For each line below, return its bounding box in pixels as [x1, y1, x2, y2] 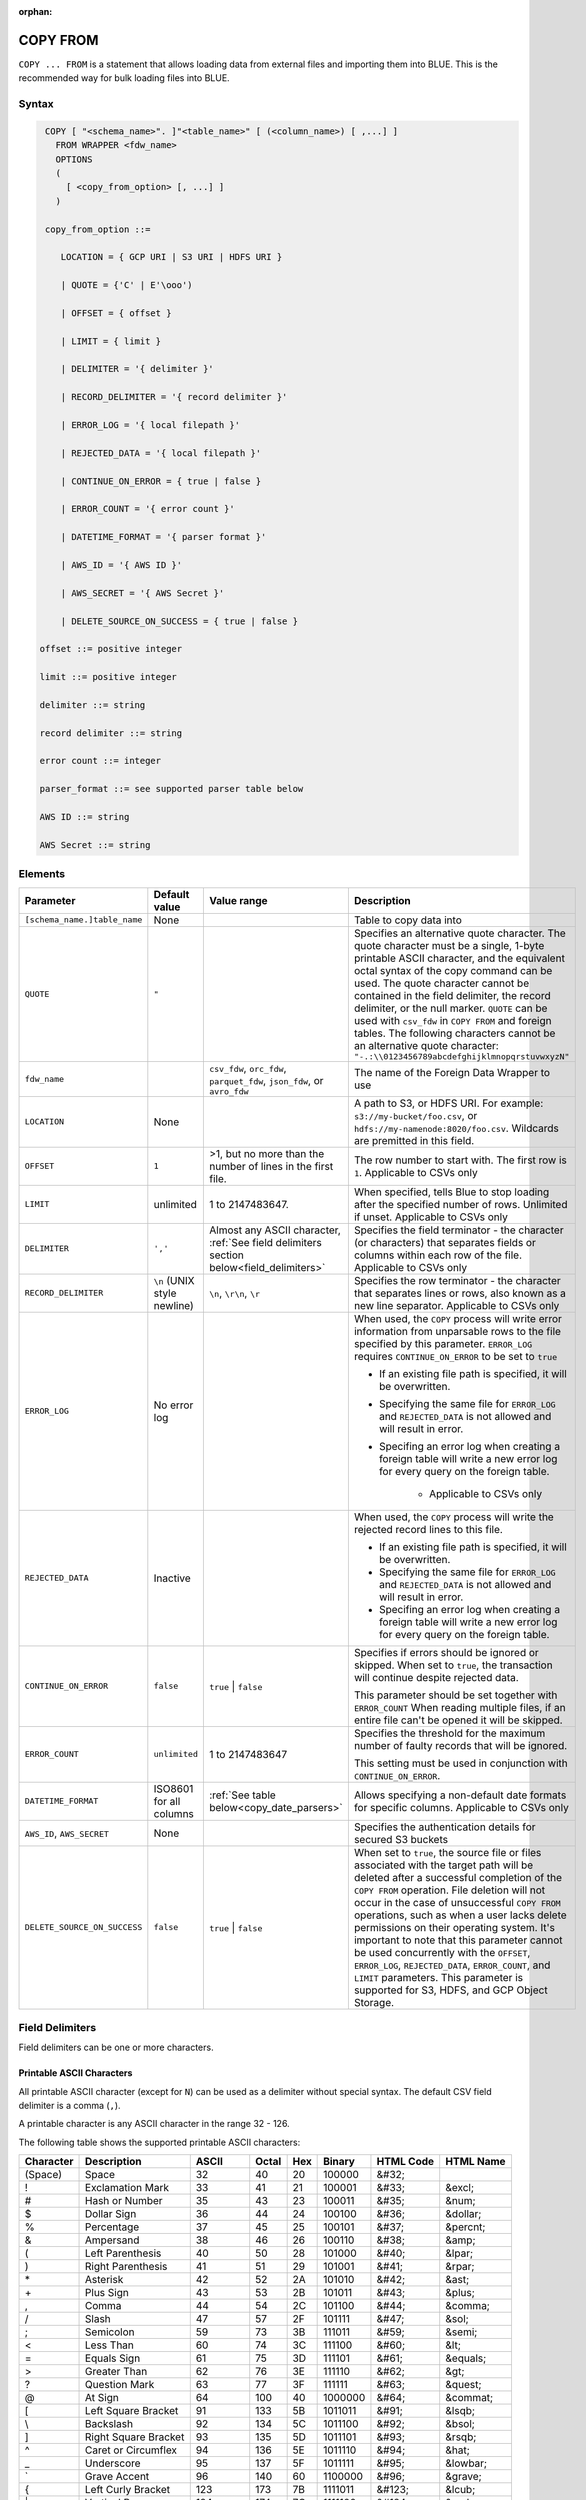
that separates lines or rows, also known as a [353, 1286, 567, 1300]
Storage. [353, 1995, 395, 2009]
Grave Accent [85, 2470, 150, 2484]
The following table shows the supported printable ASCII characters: [18, 2136, 301, 2148]
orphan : [18, 6, 53, 17]
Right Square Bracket [85, 2430, 185, 2444]
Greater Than [85, 2365, 148, 2379]
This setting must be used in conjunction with [353, 1756, 569, 1770]
